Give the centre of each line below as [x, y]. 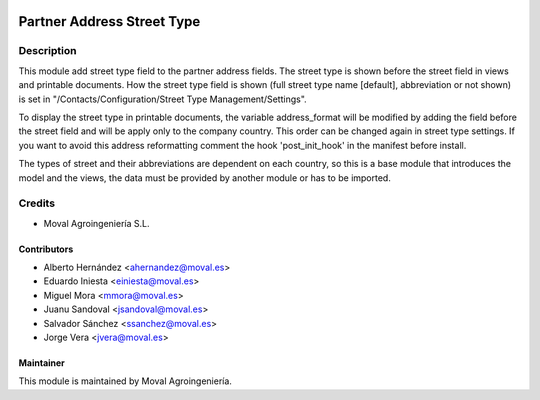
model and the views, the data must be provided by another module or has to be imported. [205, 177]
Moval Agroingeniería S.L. [96, 223]
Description [47, 51]
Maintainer [41, 362]
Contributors [46, 249]
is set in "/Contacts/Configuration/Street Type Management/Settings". [162, 99]
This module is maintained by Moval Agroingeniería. [125, 381]
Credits [36, 203]
